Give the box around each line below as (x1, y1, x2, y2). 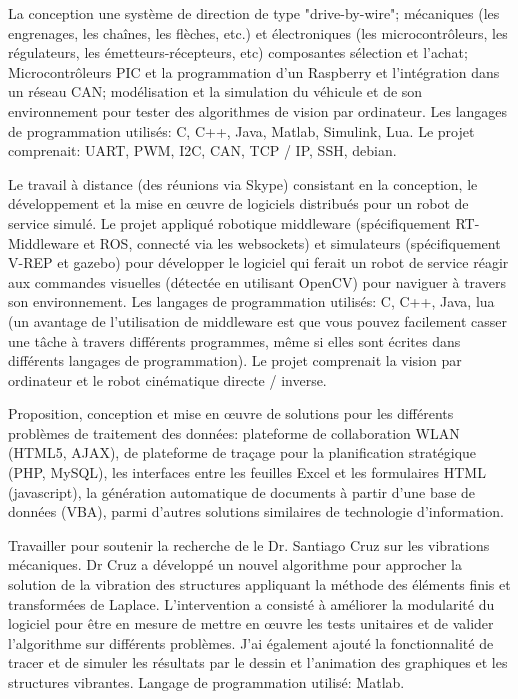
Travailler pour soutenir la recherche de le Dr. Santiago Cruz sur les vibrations (8, 534, 490, 555)
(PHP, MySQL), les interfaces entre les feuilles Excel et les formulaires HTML (8, 462, 486, 483)
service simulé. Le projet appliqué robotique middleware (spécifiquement (8, 212, 451, 233)
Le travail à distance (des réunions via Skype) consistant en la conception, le (8, 173, 478, 194)
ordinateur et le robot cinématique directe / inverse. (8, 369, 327, 390)
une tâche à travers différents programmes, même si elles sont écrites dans (8, 330, 461, 351)
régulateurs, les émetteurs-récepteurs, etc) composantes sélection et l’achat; (8, 42, 468, 63)
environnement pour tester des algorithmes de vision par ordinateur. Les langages (8, 100, 508, 121)
